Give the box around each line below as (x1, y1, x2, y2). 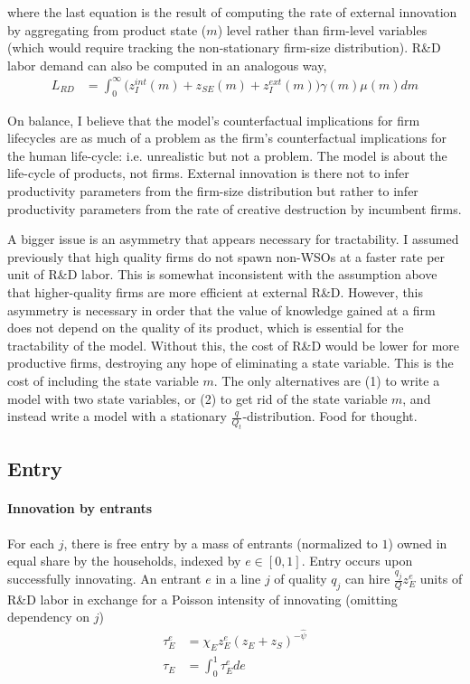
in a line (215, 569, 261, 588)
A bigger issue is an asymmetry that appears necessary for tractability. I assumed (7, 230, 459, 248)
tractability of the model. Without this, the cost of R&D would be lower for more (7, 335, 460, 354)
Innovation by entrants (7, 499, 153, 518)
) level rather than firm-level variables (217, 20, 428, 39)
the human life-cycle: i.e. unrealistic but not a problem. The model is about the (7, 145, 447, 164)
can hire (345, 569, 390, 588)
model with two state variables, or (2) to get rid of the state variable (7, 389, 388, 408)
